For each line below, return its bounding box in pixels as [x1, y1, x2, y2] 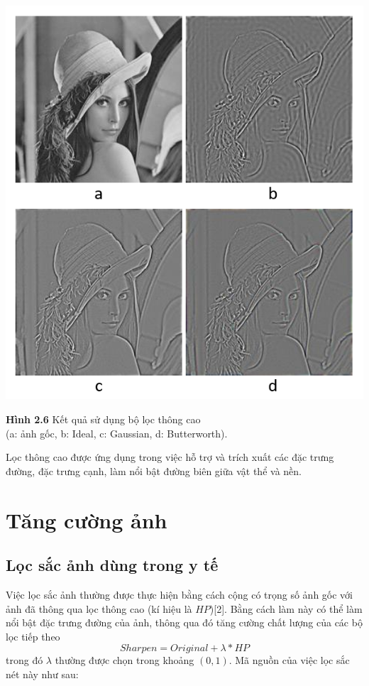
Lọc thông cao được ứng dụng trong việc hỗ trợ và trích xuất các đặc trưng [6, 450, 334, 464]
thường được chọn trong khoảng [55, 653, 194, 668]
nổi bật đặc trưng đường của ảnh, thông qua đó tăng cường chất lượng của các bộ [6, 615, 363, 630]
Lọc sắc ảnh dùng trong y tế [6, 554, 219, 576]
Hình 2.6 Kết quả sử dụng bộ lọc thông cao [6, 411, 201, 426]
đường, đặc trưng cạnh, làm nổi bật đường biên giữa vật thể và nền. [6, 463, 302, 478]
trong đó [6, 653, 43, 668]
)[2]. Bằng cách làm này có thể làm [209, 601, 363, 616]
